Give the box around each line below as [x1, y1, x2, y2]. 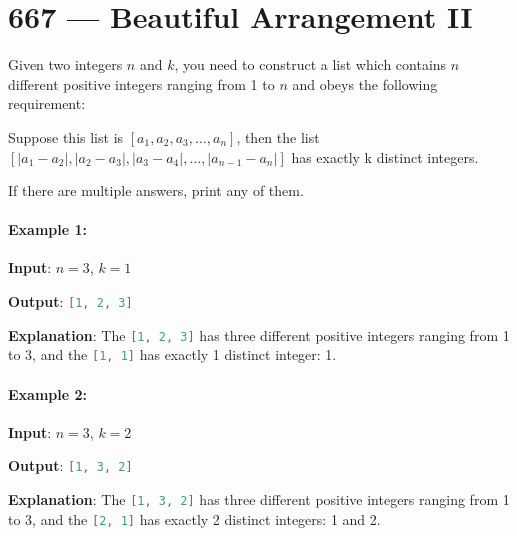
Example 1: [8, 219, 87, 240]
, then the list [236, 126, 320, 147]
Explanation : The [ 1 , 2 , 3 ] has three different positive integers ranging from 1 [8, 324, 510, 345]
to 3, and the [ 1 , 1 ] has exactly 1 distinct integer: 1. [8, 344, 337, 365]
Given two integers [8, 54, 123, 75]
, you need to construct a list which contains [174, 54, 447, 75]
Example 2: [8, 383, 87, 404]
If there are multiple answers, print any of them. [8, 180, 304, 201]
